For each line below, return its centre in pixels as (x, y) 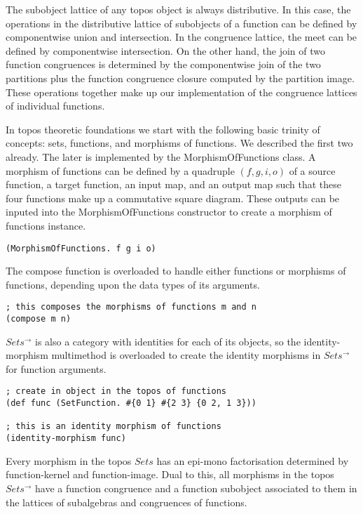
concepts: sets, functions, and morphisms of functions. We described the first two (179, 143)
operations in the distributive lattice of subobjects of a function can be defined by (181, 23)
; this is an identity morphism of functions (114, 427)
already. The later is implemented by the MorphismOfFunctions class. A (161, 156)
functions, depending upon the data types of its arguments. (133, 284)
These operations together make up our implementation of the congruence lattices (181, 92)
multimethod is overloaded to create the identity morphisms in (186, 355)
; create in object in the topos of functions (116, 391)
